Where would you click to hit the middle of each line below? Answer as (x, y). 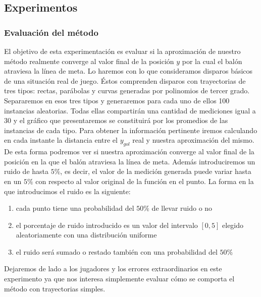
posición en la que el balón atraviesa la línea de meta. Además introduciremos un (130, 161)
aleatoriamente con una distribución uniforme (86, 235)
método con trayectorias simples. (55, 288)
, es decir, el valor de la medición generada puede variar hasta (156, 171)
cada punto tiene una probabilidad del (75, 208)
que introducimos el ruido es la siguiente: (67, 191)
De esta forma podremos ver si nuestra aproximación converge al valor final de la (129, 152)
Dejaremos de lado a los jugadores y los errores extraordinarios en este (113, 269)
